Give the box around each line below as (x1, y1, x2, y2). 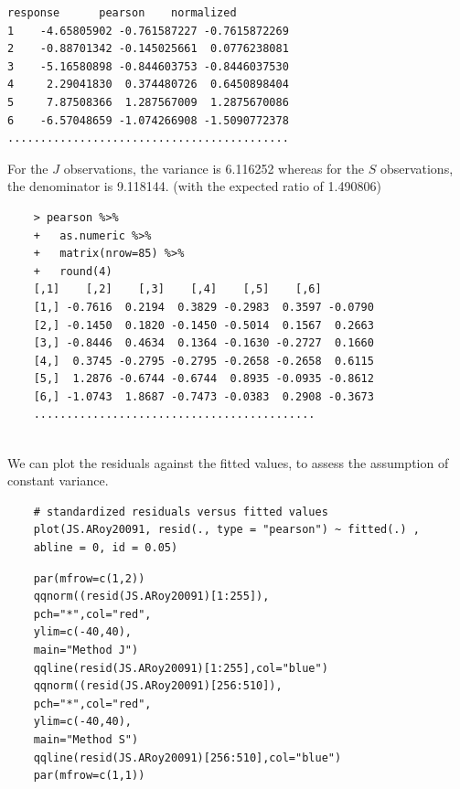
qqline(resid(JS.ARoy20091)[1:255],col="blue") (33, 661, 328, 675)
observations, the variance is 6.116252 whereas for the (63, 158, 364, 177)
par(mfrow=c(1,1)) (33, 769, 145, 783)
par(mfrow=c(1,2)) (33, 571, 145, 585)
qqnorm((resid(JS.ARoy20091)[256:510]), (33, 679, 283, 693)
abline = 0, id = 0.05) (33, 541, 178, 555)
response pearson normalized (7, 6, 237, 19)
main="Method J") (33, 644, 139, 656)
